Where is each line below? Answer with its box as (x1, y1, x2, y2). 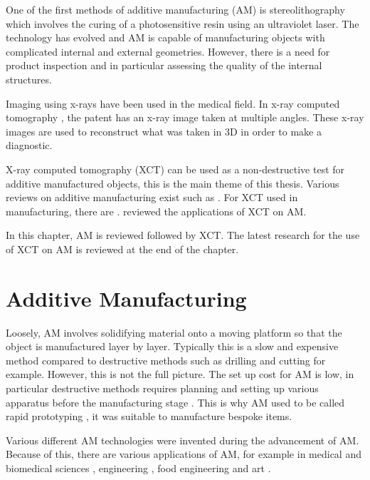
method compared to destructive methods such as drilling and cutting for (6, 352, 326, 367)
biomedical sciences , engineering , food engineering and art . (6, 460, 271, 475)
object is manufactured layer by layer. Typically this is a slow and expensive (6, 339, 339, 354)
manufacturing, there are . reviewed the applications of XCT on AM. (6, 203, 307, 218)
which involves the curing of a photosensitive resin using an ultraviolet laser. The (6, 16, 359, 31)
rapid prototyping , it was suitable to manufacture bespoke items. (6, 409, 292, 424)
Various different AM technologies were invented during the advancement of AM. (6, 432, 359, 447)
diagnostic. (6, 138, 53, 153)
